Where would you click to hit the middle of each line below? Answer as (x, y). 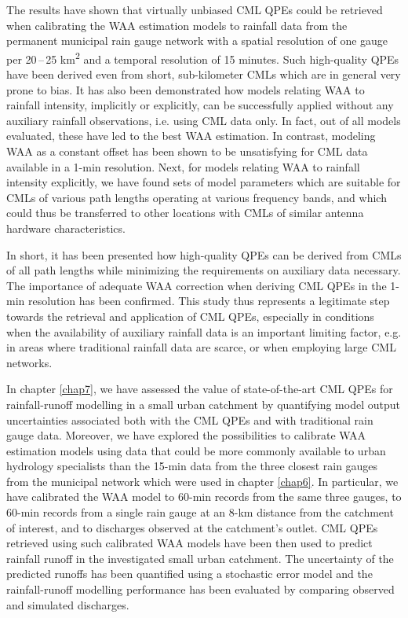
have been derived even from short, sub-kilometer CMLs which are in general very (204, 74)
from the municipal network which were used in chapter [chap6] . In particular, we (202, 481)
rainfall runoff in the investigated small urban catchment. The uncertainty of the (200, 558)
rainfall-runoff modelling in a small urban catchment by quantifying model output (203, 404)
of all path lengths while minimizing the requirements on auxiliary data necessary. (204, 270)
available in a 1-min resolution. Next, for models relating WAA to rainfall (183, 166)
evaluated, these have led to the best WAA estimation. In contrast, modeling (191, 136)
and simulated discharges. (68, 604)
